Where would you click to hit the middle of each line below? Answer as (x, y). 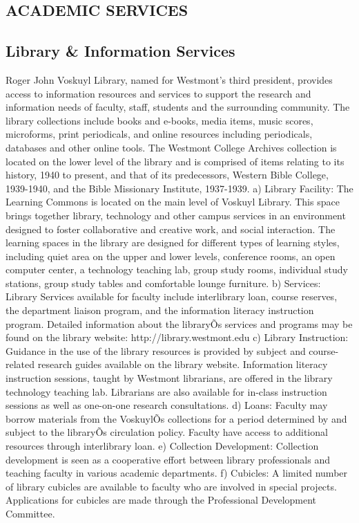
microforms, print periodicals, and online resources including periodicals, (159, 134)
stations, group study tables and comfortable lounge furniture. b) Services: (163, 283)
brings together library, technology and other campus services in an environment (176, 215)
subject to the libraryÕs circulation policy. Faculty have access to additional (167, 432)
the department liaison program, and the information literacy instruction (160, 310)
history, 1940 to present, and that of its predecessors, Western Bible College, (167, 175)
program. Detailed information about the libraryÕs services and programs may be (179, 323)
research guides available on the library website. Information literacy (183, 364)
